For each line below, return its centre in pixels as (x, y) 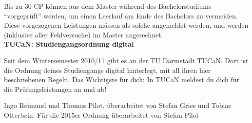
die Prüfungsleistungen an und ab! (55, 89)
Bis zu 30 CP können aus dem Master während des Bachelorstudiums (108, 6)
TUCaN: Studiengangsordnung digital (69, 44)
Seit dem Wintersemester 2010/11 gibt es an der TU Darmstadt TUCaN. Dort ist (126, 60)
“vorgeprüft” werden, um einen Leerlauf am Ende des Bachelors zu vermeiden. (121, 15)
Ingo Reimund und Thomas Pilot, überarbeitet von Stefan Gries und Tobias (118, 105)
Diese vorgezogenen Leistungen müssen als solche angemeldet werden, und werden (126, 25)
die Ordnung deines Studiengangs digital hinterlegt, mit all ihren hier (107, 70)
